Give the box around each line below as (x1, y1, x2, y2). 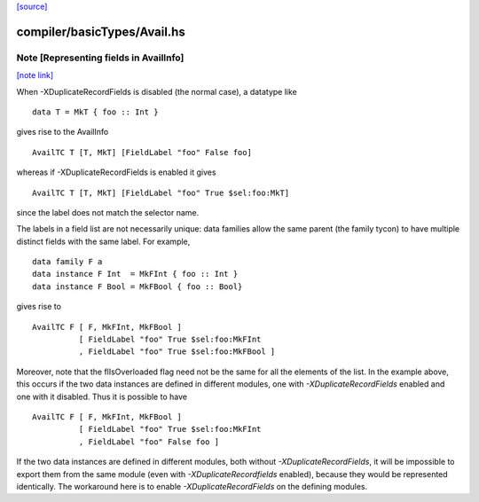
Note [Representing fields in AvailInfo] (16, 51, 185, 64)
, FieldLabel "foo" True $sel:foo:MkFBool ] (78, 347, 276, 357)
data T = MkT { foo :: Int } (32, 106, 159, 117)
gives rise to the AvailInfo (16, 127, 109, 137)
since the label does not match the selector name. (16, 207, 200, 217)
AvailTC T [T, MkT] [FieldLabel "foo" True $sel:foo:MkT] (32, 187, 290, 198)
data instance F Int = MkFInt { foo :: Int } (32, 269, 239, 279)
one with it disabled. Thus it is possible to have (16, 391, 188, 402)
